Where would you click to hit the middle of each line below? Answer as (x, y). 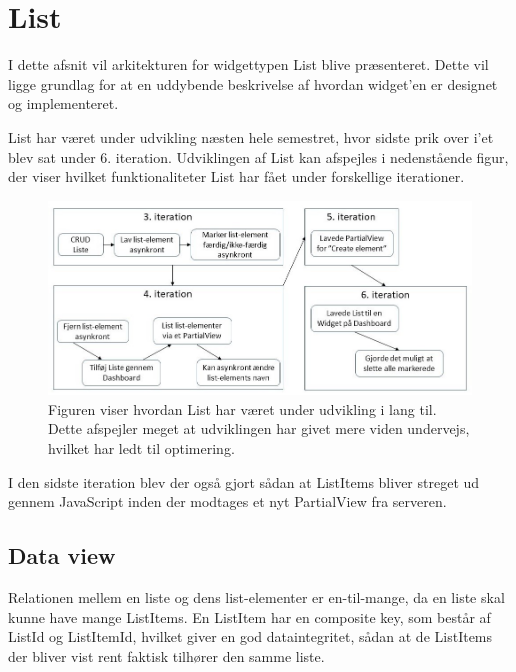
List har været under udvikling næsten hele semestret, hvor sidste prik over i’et (251, 136)
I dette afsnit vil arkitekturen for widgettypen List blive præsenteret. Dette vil (248, 64)
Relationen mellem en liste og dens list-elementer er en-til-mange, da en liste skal (256, 596)
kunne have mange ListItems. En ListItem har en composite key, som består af (249, 616)
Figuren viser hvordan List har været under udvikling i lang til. (242, 408)
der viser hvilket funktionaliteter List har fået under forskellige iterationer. (236, 176)
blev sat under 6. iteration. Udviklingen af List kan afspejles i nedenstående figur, (258, 156)
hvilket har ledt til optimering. (141, 447)
